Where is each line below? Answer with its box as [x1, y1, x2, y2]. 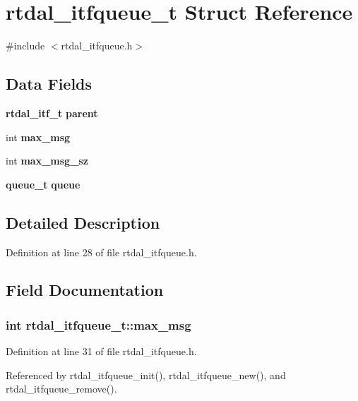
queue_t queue [6, 176, 80, 191]
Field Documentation [6, 279, 164, 301]
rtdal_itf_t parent [6, 105, 98, 120]
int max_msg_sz [6, 153, 88, 168]
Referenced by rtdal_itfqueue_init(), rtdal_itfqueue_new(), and [6, 367, 286, 382]
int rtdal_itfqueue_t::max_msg [6, 316, 191, 333]
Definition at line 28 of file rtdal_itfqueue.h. [6, 244, 197, 259]
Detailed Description [6, 211, 160, 233]
